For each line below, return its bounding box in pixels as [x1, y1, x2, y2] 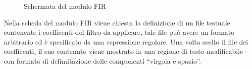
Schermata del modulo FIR [24, 1, 106, 11]
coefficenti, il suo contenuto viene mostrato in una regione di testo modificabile [4, 46, 243, 56]
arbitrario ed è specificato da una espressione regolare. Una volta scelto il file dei [4, 36, 248, 46]
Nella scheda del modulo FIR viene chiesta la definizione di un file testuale [4, 17, 230, 27]
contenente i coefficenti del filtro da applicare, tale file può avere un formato [4, 27, 235, 37]
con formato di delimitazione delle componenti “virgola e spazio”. [4, 55, 201, 66]
